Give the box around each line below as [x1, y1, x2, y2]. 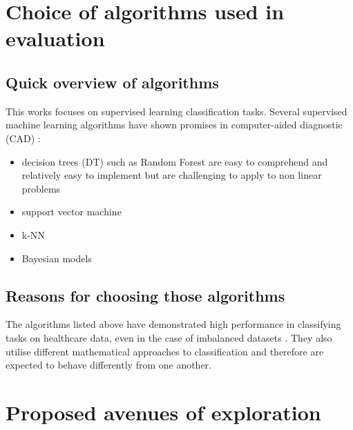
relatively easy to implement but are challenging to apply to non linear [21, 168, 322, 182]
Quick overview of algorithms [6, 71, 219, 92]
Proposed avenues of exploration [6, 398, 321, 426]
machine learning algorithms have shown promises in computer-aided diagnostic [6, 117, 343, 132]
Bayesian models [21, 251, 92, 265]
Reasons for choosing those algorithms [6, 284, 285, 306]
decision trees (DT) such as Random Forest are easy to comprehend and [21, 154, 328, 168]
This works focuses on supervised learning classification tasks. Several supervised [6, 104, 347, 118]
